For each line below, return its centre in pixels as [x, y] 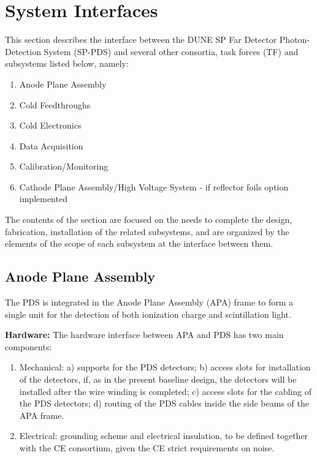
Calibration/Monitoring [64, 166]
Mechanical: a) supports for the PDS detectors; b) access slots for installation [165, 367]
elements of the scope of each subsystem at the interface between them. [139, 243]
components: [29, 346]
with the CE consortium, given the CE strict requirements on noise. [147, 447]
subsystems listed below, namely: [67, 63]
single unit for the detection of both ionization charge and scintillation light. [148, 314]
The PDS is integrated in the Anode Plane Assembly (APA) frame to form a [149, 302]
